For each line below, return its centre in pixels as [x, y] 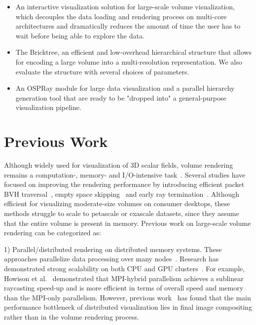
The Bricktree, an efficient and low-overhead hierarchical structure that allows [133, 52]
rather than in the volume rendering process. [72, 316]
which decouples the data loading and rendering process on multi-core [121, 16]
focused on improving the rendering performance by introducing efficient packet [124, 184]
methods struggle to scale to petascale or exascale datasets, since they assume [122, 213]
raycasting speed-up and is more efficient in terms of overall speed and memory [124, 288]
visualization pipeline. [48, 107]
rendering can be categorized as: [53, 233]
